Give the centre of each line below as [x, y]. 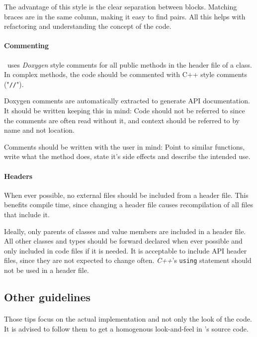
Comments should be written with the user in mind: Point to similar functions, [125, 146]
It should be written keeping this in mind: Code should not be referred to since [125, 111]
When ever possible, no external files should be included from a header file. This [126, 195]
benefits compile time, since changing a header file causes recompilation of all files [128, 205]
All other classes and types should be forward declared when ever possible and [123, 241]
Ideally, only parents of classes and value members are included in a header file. [125, 231]
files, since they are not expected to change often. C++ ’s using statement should [128, 260]
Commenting [27, 45]
